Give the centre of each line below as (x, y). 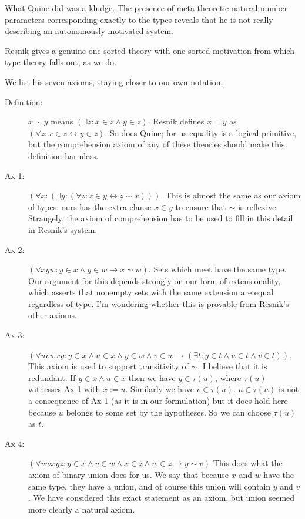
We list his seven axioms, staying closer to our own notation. (114, 81)
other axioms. (53, 315)
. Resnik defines (176, 121)
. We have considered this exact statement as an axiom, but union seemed (162, 498)
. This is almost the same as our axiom (231, 195)
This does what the (248, 463)
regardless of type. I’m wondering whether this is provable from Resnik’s (159, 303)
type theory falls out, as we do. (61, 62)
